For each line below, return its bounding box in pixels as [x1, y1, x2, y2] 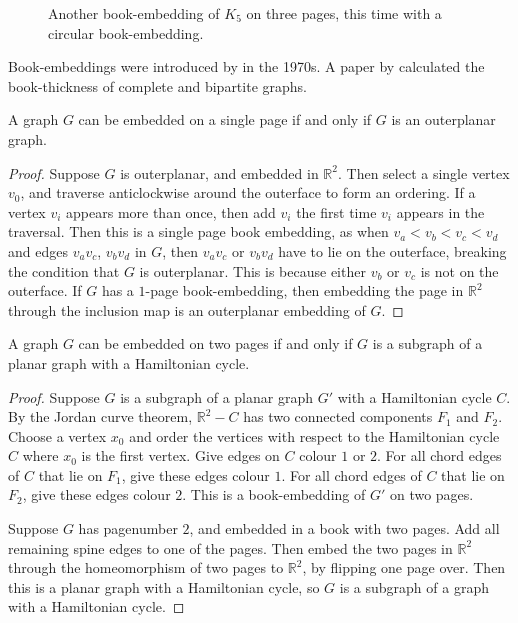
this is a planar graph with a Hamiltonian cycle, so [8, 576, 320, 597]
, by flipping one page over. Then [302, 557, 506, 578]
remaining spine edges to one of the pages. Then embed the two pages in [8, 537, 453, 558]
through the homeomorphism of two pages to [8, 557, 284, 578]
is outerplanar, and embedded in [120, 162, 319, 183]
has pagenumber [78, 518, 178, 539]
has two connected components [243, 406, 433, 427]
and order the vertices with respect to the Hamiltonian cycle [129, 425, 500, 446]
